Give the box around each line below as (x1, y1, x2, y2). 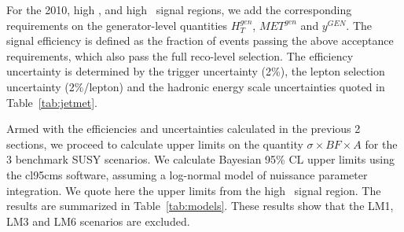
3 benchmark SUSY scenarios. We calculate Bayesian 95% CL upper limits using (6, 151, 395, 168)
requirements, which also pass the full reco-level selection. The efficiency (6, 47, 354, 64)
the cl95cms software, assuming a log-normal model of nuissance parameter (6, 166, 368, 182)
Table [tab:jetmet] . (6, 94, 97, 110)
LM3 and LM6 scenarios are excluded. (6, 212, 190, 229)
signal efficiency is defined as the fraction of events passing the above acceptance (6, 32, 394, 49)
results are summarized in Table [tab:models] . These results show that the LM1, (6, 197, 394, 214)
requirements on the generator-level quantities (6, 17, 228, 33)
